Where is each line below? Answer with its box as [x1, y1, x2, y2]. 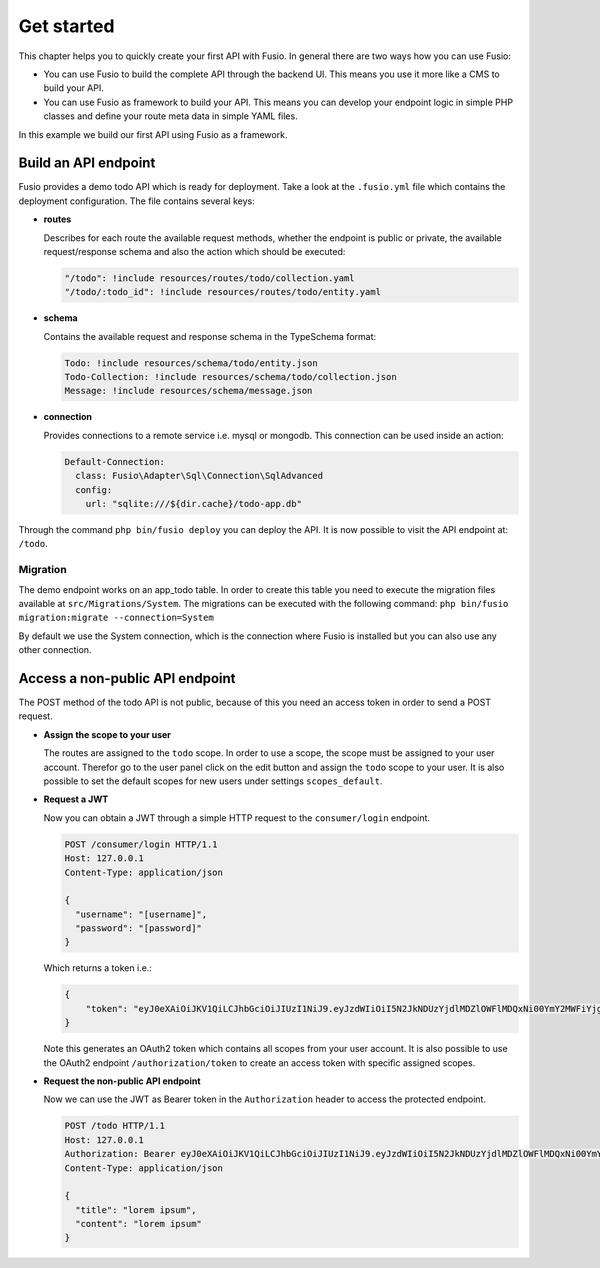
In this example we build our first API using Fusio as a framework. [18, 128, 288, 140]
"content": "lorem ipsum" [75, 1218, 202, 1230]
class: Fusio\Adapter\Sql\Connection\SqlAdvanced [75, 470, 324, 482]
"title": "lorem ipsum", [75, 1204, 197, 1215]
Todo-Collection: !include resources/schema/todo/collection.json [64, 371, 397, 383]
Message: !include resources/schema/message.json [64, 385, 313, 397]
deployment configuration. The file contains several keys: [18, 195, 255, 207]
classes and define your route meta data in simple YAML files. [43, 110, 299, 122]
